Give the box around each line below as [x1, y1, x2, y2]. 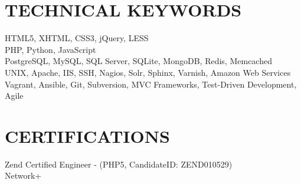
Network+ [5, 169, 42, 182]
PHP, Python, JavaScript [5, 43, 96, 55]
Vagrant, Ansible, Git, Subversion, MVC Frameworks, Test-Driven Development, [5, 78, 297, 90]
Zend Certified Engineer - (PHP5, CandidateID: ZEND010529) [5, 158, 233, 170]
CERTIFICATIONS [5, 123, 170, 148]
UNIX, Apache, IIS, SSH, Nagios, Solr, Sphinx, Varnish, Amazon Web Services [5, 66, 291, 78]
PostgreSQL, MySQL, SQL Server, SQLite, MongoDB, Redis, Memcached [5, 55, 272, 67]
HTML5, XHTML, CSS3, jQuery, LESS [5, 32, 149, 44]
